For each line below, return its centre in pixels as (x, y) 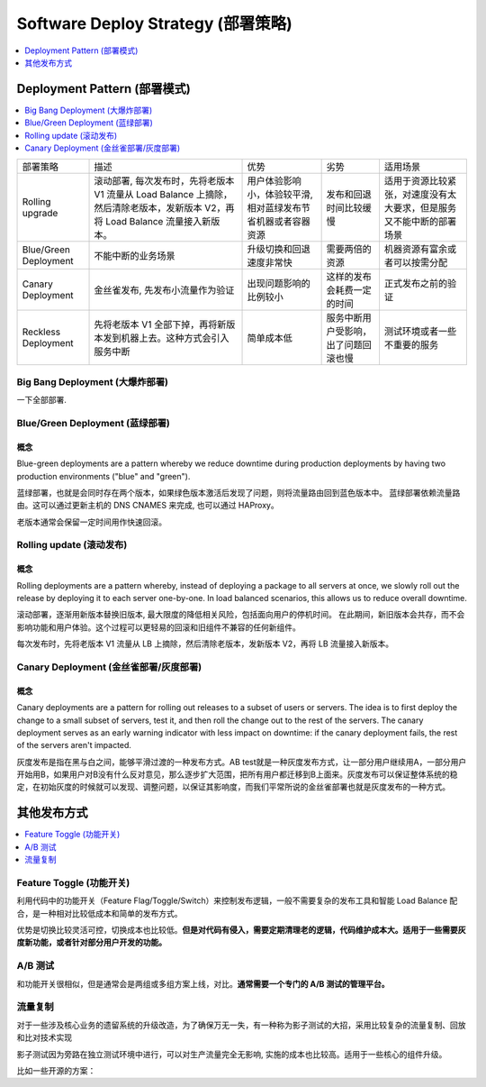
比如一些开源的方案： (56, 1070)
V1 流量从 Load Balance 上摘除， (163, 195)
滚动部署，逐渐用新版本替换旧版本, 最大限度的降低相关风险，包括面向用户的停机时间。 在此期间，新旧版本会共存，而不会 (241, 615)
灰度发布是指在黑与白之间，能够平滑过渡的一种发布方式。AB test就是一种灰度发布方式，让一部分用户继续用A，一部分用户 (242, 762)
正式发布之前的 (416, 284)
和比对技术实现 (44, 1037)
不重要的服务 (411, 345)
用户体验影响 (274, 181)
